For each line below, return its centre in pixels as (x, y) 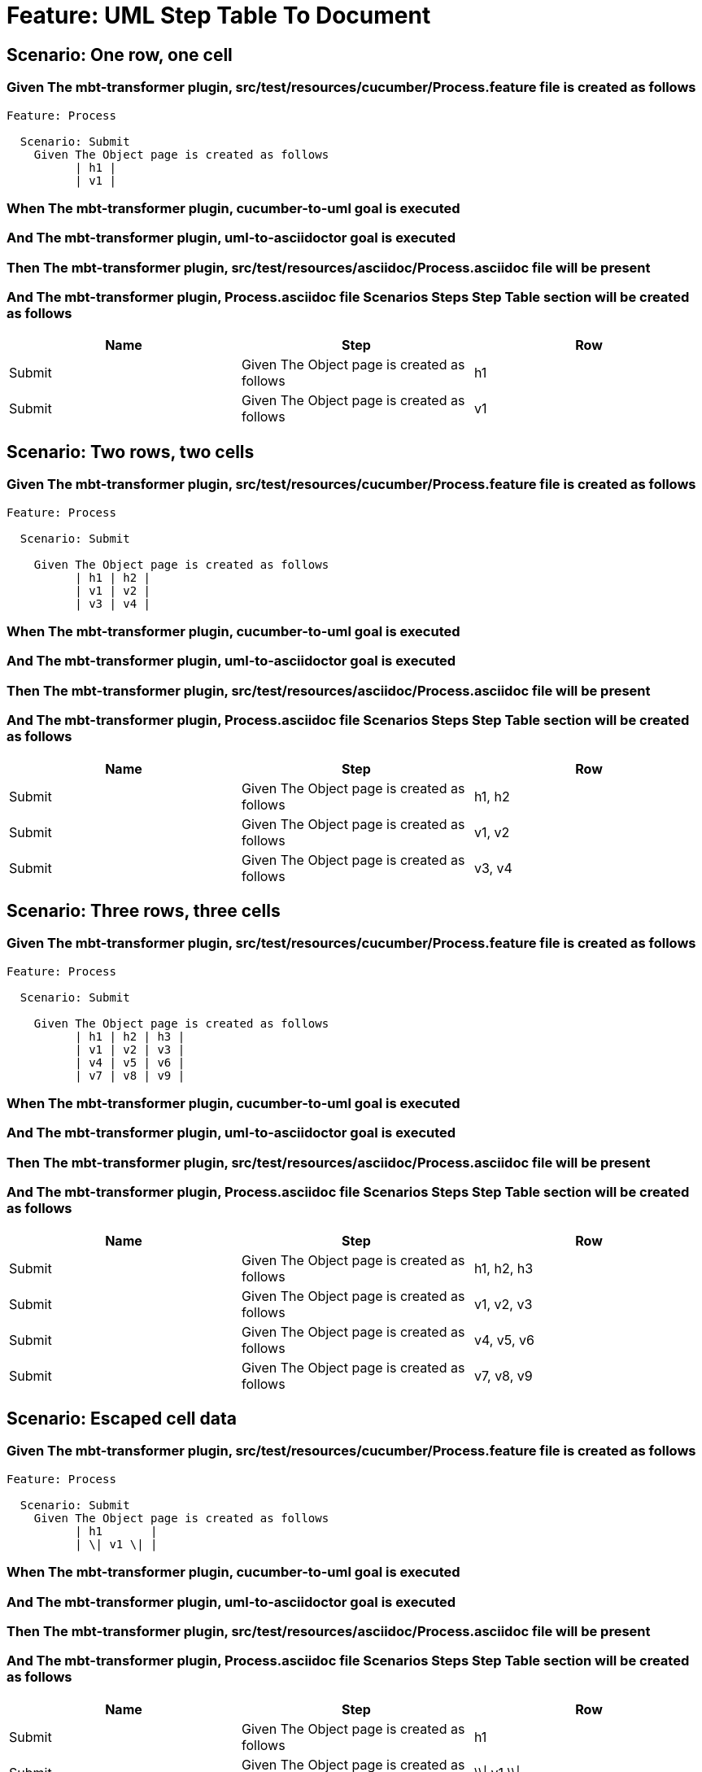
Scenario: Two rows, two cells (131, 452)
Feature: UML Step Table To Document (219, 15)
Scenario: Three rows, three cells (144, 910)
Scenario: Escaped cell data (122, 1419)
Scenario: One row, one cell (120, 55)
